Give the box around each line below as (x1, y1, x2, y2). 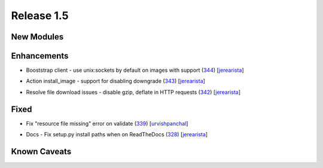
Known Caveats (11, 146, 72, 157)
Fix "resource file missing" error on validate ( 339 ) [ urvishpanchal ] (26, 120, 188, 127)
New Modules (11, 32, 64, 42)
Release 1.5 (11, 9, 69, 22)
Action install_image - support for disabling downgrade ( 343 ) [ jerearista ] (26, 78, 206, 85)
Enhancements (11, 51, 69, 61)
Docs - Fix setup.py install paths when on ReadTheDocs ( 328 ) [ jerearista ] (26, 131, 208, 138)
